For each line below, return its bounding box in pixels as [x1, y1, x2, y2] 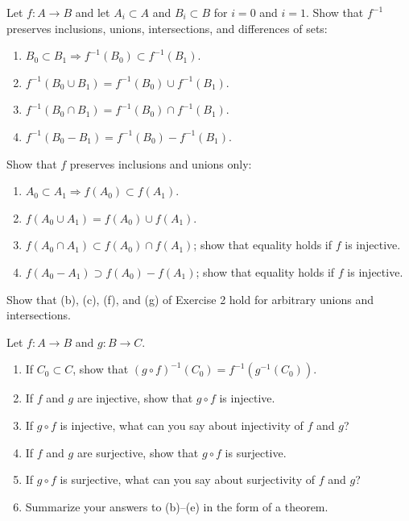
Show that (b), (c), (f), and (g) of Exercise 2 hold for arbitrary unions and [6, 290, 374, 307]
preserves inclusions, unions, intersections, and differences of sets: [6, 19, 328, 36]
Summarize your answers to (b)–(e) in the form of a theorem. [25, 498, 328, 515]
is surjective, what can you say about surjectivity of [60, 471, 316, 488]
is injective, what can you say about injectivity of [60, 416, 304, 433]
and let [75, 4, 110, 20]
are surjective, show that [76, 444, 199, 461]
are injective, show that [76, 390, 193, 406]
